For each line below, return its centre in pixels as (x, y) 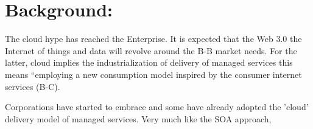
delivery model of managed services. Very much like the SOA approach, (138, 118)
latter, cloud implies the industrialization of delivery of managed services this (149, 62)
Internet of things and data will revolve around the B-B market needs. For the (151, 50)
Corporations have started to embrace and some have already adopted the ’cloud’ (157, 107)
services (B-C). (33, 86)
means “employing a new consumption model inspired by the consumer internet (153, 74)
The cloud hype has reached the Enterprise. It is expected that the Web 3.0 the (153, 39)
